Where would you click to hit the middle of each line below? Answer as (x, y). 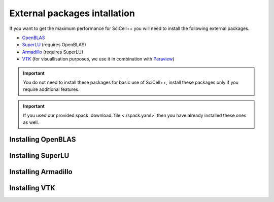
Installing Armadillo (41, 172)
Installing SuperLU (39, 156)
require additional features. (51, 89)
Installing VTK (32, 188)
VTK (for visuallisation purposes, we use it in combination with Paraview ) (98, 59)
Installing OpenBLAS (43, 140)
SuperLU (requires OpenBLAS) (54, 45)
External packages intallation (72, 13)
